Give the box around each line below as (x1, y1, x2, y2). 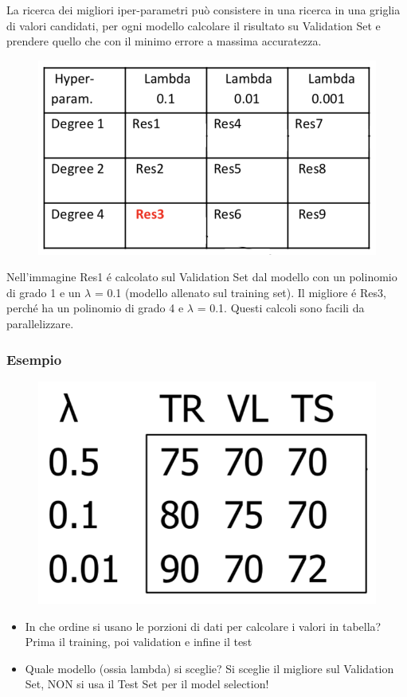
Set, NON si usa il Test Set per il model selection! (25, 675, 269, 692)
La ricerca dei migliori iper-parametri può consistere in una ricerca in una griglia (6, 2, 401, 18)
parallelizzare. (6, 315, 74, 332)
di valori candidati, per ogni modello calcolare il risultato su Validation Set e (6, 17, 381, 33)
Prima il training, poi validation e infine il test (25, 633, 252, 650)
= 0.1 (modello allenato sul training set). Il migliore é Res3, (94, 284, 386, 300)
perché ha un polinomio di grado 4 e (6, 300, 184, 316)
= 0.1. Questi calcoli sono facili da (197, 300, 365, 316)
